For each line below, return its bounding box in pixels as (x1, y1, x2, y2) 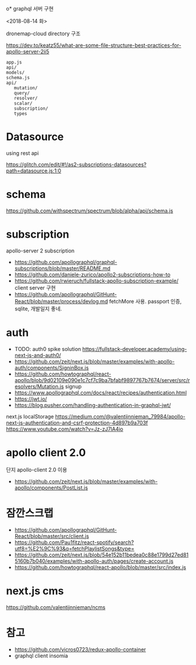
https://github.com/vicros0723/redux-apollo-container (14, 646, 146, 653)
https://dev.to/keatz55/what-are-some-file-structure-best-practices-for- (6, 42, 181, 49)
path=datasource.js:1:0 (6, 167, 61, 174)
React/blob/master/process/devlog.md (14, 298, 108, 305)
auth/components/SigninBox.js (14, 364, 89, 371)
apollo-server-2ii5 (6, 48, 50, 55)
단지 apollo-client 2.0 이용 (6, 466, 67, 473)
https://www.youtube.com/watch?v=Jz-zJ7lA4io (6, 425, 123, 433)
